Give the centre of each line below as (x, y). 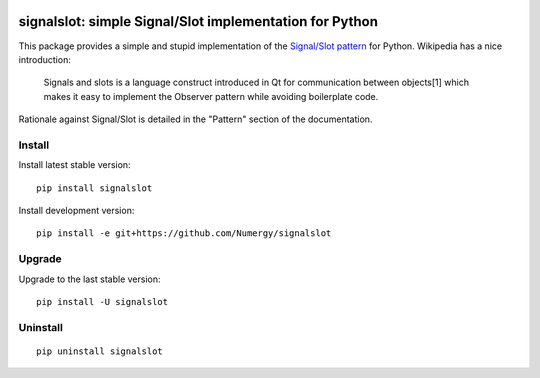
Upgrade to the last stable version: (89, 279)
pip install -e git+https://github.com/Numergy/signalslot (184, 233)
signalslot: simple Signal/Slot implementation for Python (198, 21)
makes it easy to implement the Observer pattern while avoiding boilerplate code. (211, 96)
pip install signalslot (94, 188)
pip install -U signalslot (102, 301)
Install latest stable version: (74, 165)
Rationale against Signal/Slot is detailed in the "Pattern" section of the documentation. (195, 119)
